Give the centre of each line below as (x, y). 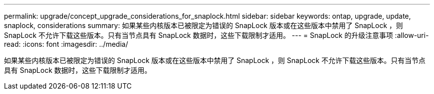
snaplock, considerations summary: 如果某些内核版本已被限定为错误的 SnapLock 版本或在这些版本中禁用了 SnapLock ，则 (204, 25)
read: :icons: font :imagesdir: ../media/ (66, 44)
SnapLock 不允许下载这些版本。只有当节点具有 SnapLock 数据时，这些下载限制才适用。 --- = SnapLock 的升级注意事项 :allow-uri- (217, 35)
